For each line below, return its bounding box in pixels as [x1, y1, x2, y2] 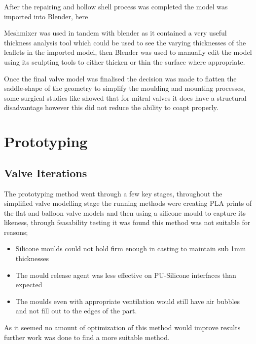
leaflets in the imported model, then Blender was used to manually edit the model [4, 47, 252, 57]
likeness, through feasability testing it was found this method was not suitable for [4, 217, 251, 228]
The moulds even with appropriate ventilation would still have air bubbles [15, 296, 240, 306]
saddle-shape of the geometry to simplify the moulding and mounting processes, [4, 83, 245, 93]
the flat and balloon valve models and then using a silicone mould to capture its [4, 207, 246, 218]
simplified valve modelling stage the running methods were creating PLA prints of [4, 198, 252, 208]
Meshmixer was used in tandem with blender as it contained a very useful [4, 28, 227, 38]
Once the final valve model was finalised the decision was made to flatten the [4, 73, 237, 83]
